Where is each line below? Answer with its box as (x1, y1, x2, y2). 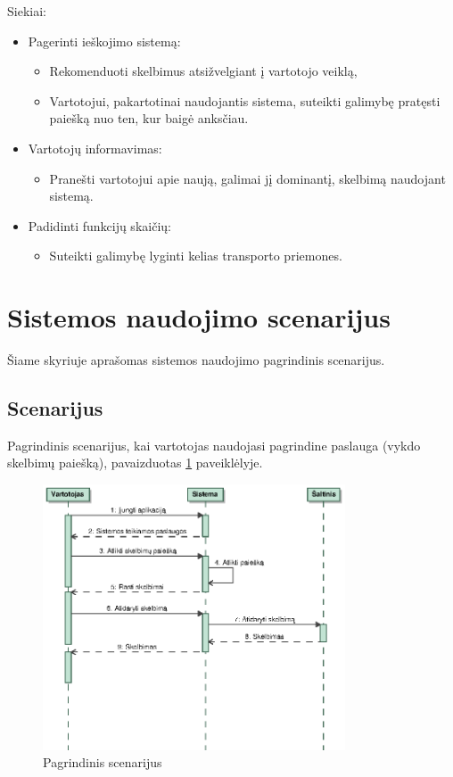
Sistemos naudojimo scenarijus (7, 299, 391, 335)
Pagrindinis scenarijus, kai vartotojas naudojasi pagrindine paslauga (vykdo (7, 435, 421, 454)
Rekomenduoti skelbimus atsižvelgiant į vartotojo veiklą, (49, 62, 358, 80)
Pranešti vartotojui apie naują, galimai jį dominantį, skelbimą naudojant (49, 169, 446, 187)
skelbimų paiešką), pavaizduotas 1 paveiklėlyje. (7, 453, 263, 472)
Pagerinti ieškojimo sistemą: (28, 31, 181, 50)
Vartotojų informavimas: (28, 138, 162, 157)
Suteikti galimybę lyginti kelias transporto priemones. (49, 246, 342, 265)
